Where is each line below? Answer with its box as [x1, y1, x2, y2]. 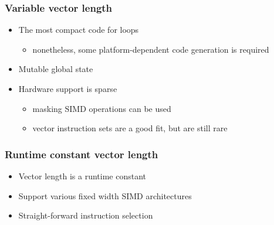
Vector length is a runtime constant [18, 170, 147, 182]
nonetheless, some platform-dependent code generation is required [32, 43, 269, 55]
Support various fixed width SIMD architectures [18, 189, 192, 202]
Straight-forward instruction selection [18, 209, 153, 221]
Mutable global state [18, 63, 93, 75]
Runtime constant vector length [5, 146, 158, 161]
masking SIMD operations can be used [32, 102, 171, 114]
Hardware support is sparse [18, 83, 117, 94]
